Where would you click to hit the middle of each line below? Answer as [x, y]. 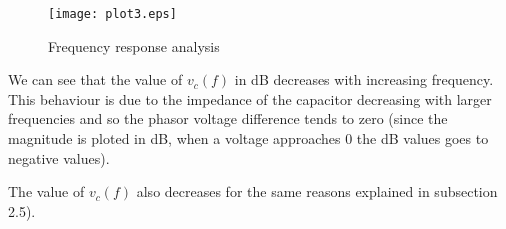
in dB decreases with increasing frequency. [364, 79]
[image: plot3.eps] [112, 14]
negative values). [59, 157]
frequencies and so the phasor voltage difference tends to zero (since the [228, 118]
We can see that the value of [95, 79]
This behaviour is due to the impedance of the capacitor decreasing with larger [250, 98]
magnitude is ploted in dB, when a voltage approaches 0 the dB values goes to [248, 138]
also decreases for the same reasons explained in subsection [317, 191]
